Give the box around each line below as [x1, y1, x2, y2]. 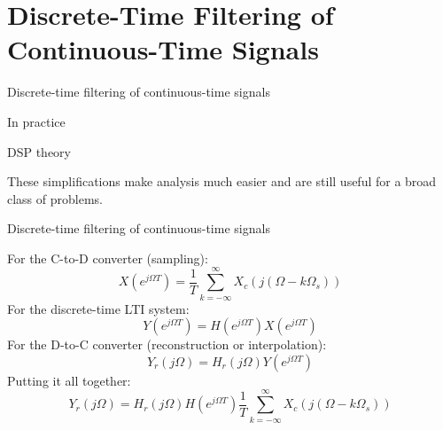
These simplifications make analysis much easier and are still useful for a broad [7, 172, 437, 191]
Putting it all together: [7, 371, 131, 389]
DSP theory [7, 142, 72, 160]
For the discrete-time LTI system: [7, 299, 190, 317]
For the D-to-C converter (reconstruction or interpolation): [7, 335, 327, 354]
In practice [7, 112, 66, 130]
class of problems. [7, 189, 103, 207]
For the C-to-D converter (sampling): [7, 248, 208, 267]
